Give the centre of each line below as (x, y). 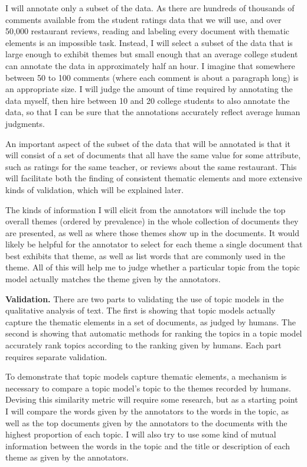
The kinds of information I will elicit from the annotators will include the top (146, 209)
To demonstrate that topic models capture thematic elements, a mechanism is (146, 376)
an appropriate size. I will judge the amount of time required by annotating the (149, 89)
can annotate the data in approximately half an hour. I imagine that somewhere (150, 65)
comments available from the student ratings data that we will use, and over (143, 19)
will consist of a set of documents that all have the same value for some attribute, (153, 155)
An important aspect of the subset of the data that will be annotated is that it (148, 143)
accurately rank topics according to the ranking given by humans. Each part (143, 345)
